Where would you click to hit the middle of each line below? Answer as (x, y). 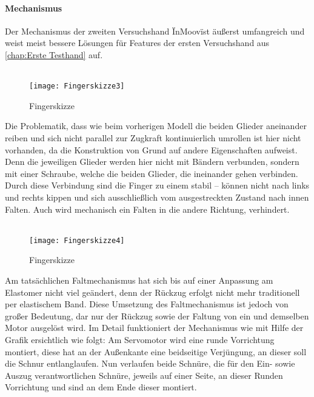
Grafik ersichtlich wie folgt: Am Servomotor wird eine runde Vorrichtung (140, 339)
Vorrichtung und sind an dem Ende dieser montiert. (101, 387)
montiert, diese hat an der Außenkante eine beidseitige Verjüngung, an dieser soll (156, 351)
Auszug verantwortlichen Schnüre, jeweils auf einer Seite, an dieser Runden (144, 375)
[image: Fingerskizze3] (77, 86)
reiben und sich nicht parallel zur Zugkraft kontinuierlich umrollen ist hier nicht (153, 138)
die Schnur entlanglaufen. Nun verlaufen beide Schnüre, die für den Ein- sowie (150, 363)
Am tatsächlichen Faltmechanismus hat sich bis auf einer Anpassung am (139, 280)
